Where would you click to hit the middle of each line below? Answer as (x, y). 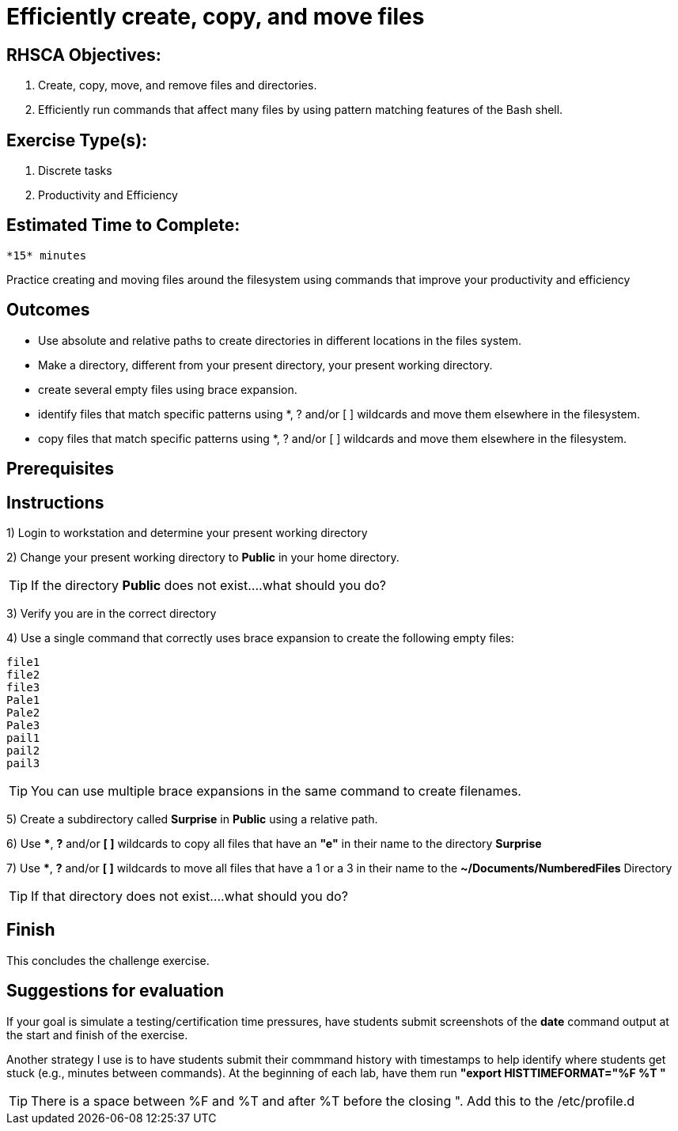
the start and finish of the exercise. (97, 1035)
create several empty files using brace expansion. (168, 389)
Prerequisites (60, 469)
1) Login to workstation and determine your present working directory (187, 532)
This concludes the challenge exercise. (108, 960)
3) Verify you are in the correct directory (112, 613)
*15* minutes (47, 255)
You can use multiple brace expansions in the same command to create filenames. (276, 791)
